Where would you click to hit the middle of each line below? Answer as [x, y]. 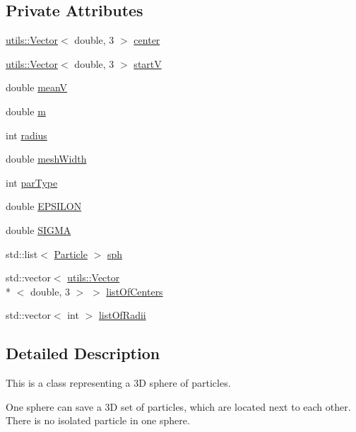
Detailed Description [83, 353]
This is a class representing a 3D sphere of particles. [118, 383]
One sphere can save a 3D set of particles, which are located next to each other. [178, 406]
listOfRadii [122, 315]
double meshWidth [46, 159]
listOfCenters [135, 291]
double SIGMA [38, 229]
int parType [32, 182]
